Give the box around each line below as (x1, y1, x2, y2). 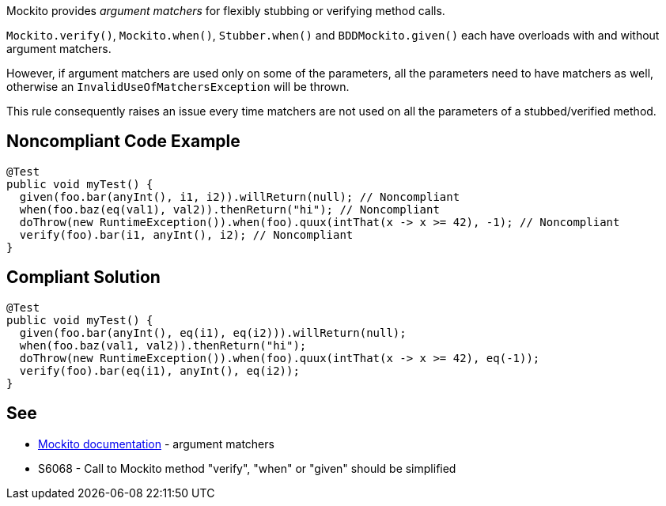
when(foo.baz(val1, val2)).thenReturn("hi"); (19, 338, 307, 352)
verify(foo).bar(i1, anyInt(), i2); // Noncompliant (19, 228, 354, 241)
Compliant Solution (6, 267, 161, 288)
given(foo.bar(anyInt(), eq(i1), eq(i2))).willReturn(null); (19, 326, 407, 339)
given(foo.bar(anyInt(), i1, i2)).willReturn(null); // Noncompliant (19, 190, 460, 203)
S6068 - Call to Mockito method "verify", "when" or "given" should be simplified (38, 461, 456, 475)
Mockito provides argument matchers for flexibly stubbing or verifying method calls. (6, 4, 445, 17)
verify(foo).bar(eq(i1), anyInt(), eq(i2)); (19, 364, 300, 377)
